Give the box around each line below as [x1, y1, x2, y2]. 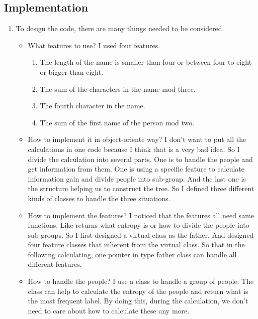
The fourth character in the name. [40, 100, 145, 111]
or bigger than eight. [40, 66, 104, 77]
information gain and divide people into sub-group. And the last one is [28, 173, 246, 184]
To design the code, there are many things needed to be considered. [16, 23, 224, 34]
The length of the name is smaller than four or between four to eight [40, 57, 252, 67]
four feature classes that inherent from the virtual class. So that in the [28, 239, 245, 250]
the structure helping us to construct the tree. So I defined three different [28, 183, 254, 194]
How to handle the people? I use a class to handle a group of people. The [28, 276, 254, 286]
